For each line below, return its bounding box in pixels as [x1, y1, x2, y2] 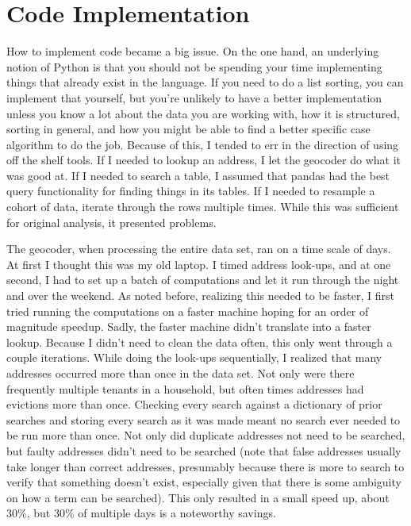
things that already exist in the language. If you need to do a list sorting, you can [6, 74, 404, 90]
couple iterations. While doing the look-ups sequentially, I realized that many [6, 349, 382, 366]
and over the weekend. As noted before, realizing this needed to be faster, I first [6, 287, 394, 304]
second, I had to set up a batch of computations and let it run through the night [6, 271, 399, 288]
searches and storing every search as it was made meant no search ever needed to [6, 411, 401, 428]
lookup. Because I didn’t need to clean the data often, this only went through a [6, 333, 393, 350]
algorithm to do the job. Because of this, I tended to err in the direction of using [6, 136, 399, 152]
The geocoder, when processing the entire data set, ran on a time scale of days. [6, 240, 391, 257]
